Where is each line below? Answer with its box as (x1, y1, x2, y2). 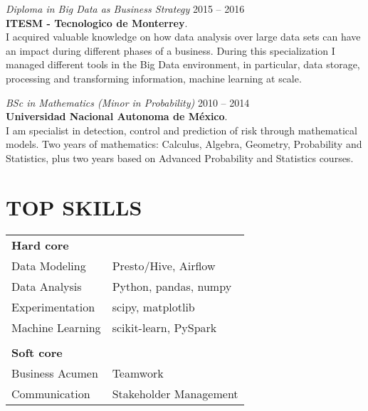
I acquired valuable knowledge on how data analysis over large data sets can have (6, 29, 361, 44)
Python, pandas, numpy (112, 277, 232, 294)
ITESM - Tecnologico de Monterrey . (6, 15, 188, 30)
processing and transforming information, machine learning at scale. (6, 70, 302, 85)
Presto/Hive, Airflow (112, 257, 216, 274)
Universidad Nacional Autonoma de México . (6, 109, 228, 124)
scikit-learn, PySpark (112, 319, 217, 336)
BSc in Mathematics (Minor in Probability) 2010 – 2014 (6, 95, 250, 110)
